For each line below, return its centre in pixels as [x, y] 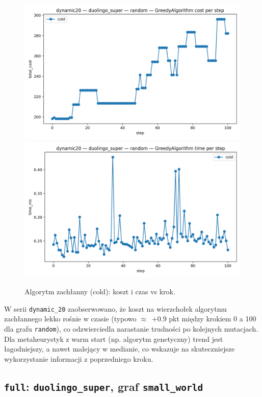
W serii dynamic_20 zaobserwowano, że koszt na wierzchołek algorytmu [115, 308]
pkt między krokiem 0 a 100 [213, 319]
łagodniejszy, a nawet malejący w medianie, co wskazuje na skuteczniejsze [120, 349]
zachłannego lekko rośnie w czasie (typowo [70, 319]
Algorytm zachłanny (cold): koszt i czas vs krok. [100, 291]
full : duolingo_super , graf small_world [104, 386]
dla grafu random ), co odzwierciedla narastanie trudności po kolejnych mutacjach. [131, 329]
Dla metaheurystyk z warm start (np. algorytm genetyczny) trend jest [114, 338]
